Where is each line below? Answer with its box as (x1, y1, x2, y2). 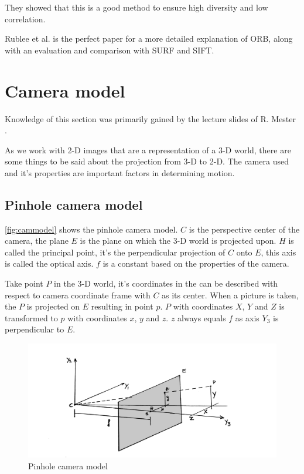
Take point (5, 277, 43, 290)
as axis (235, 311, 259, 324)
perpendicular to (5, 323, 64, 335)
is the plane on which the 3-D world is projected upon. (80, 234, 276, 247)
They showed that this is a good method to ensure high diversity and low (5, 1, 268, 13)
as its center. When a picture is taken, (162, 288, 299, 301)
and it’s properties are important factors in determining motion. (5, 166, 235, 179)
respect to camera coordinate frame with (5, 288, 151, 301)
